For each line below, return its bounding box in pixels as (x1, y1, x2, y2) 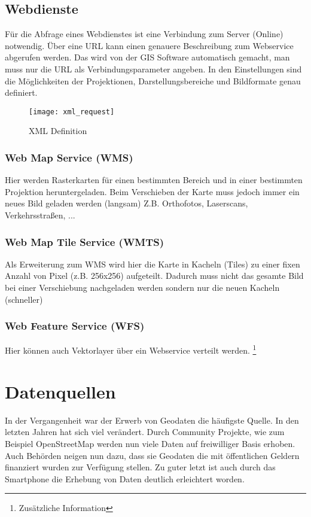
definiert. (5, 86, 38, 99)
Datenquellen (5, 379, 116, 403)
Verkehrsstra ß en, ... (5, 209, 75, 221)
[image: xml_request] (29, 107, 115, 116)
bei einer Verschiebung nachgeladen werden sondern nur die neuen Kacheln (5, 281, 280, 294)
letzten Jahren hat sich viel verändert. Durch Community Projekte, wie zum (5, 425, 285, 438)
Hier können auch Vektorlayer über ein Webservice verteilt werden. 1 (5, 342, 257, 357)
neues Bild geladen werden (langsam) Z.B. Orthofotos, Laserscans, (5, 197, 248, 209)
